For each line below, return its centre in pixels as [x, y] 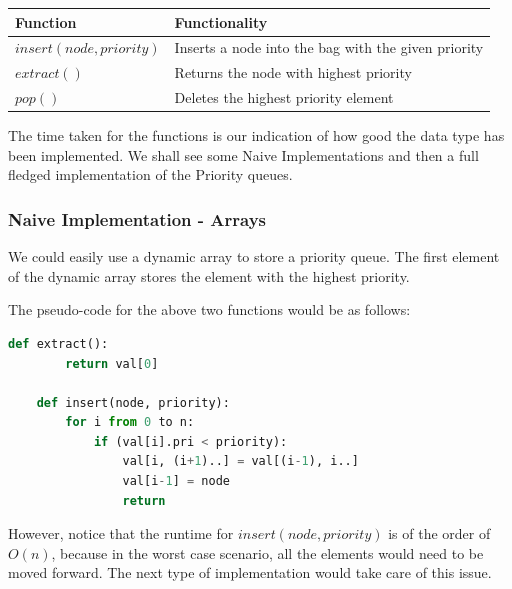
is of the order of [439, 533]
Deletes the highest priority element [284, 97]
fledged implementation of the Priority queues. [150, 174]
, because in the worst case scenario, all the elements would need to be [267, 552]
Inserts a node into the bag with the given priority [329, 47]
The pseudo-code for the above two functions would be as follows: [209, 309]
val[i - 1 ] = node [176, 481]
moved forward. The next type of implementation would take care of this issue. [250, 572]
